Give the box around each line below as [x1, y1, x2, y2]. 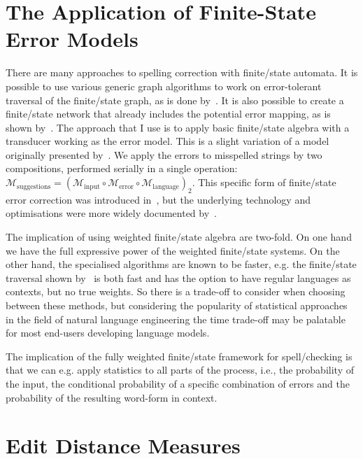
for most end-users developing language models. [6, 325, 210, 340]
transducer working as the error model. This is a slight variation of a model [6, 134, 329, 148]
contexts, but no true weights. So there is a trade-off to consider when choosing [6, 284, 346, 299]
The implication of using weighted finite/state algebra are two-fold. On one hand [6, 229, 352, 244]
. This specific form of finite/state [192, 175, 336, 190]
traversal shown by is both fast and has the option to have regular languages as [6, 270, 351, 285]
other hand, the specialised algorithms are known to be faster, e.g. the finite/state [6, 257, 357, 271]
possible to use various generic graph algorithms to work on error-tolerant [6, 78, 322, 93]
